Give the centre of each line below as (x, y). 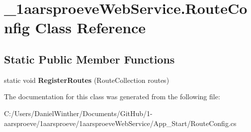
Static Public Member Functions (89, 59)
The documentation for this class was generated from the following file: (112, 97)
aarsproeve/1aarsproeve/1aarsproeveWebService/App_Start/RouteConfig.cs (120, 123)
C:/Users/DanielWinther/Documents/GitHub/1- (78, 113)
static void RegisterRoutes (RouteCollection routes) (87, 80)
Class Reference (90, 28)
